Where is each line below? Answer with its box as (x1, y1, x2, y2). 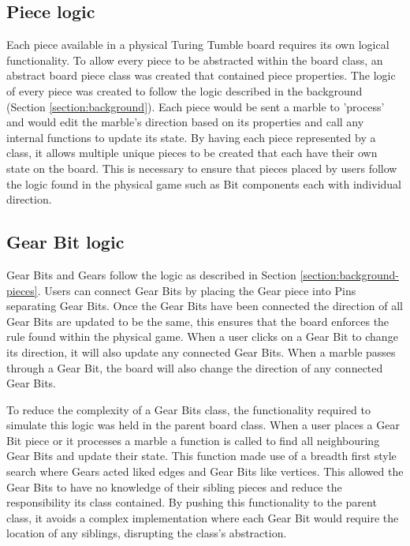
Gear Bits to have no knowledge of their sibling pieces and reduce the (6, 478, 342, 495)
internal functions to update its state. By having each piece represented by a (6, 129, 376, 145)
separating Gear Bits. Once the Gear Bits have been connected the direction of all (6, 297, 403, 314)
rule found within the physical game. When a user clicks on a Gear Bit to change (6, 328, 398, 345)
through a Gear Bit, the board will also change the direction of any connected (6, 359, 383, 376)
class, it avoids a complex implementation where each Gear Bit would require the (6, 509, 399, 525)
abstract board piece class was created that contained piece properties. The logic (6, 67, 396, 84)
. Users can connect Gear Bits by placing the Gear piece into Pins (37, 282, 356, 298)
